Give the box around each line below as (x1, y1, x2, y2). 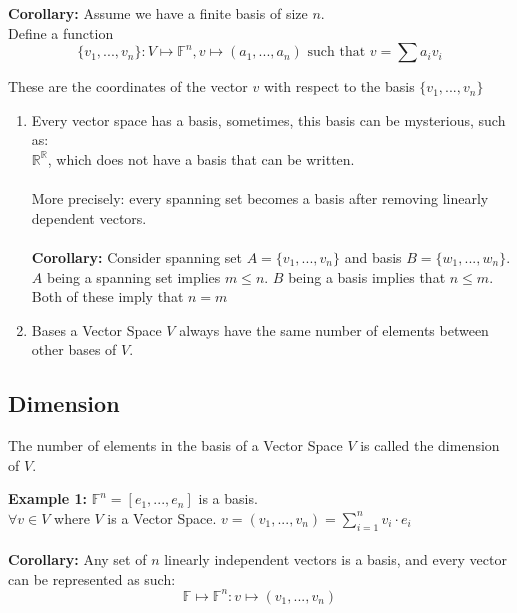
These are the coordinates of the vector (8, 76, 248, 97)
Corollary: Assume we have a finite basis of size (8, 3, 308, 23)
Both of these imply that (31, 286, 184, 307)
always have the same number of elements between (179, 319, 489, 340)
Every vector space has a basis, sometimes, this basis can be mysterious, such (31, 109, 506, 130)
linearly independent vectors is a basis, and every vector (164, 549, 507, 570)
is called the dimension (360, 435, 500, 456)
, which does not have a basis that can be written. (47, 148, 355, 169)
